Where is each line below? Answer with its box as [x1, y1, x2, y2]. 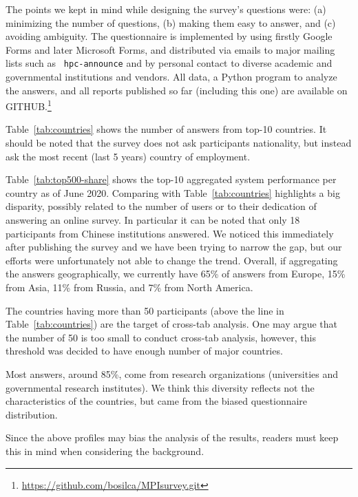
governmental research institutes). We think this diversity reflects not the [6, 380, 315, 394]
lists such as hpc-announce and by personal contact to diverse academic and [6, 56, 333, 70]
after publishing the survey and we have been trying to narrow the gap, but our [6, 240, 342, 254]
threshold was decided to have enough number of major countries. [6, 343, 283, 358]
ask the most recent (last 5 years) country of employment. [6, 149, 251, 163]
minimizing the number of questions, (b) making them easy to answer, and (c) [6, 15, 336, 30]
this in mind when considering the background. [6, 443, 204, 458]
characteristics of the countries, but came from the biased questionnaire [6, 394, 308, 408]
